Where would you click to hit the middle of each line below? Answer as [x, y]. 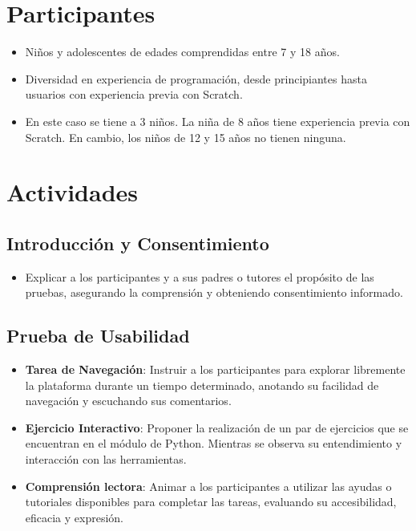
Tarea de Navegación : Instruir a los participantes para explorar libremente [215, 369]
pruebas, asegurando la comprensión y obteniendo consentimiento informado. [214, 292]
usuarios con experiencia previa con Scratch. [134, 94]
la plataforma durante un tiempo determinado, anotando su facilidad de [202, 385]
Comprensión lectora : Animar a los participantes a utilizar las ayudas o [208, 486]
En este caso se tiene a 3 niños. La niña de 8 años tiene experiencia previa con [218, 121]
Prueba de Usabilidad [98, 336]
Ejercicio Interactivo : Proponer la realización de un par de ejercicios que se [217, 427]
